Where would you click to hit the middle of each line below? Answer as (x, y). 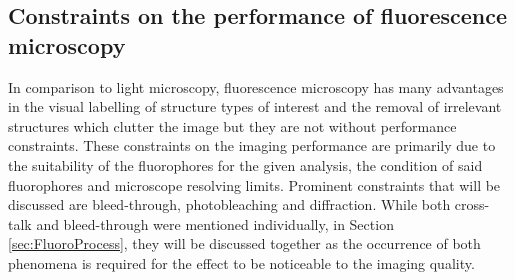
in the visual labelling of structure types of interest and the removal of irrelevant (255, 106)
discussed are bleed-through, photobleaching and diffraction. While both (229, 204)
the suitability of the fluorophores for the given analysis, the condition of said (245, 164)
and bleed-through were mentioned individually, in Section (215, 223)
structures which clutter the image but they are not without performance (232, 125)
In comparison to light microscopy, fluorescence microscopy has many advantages (256, 86)
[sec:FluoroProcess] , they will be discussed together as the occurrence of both (244, 243)
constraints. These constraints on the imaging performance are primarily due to (252, 145)
